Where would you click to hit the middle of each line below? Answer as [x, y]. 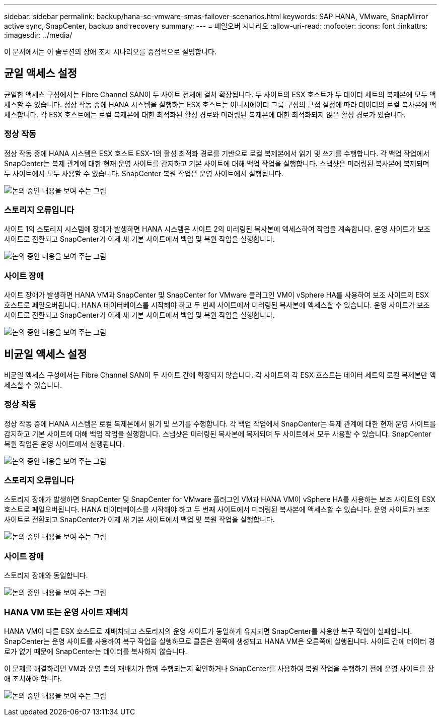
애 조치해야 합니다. [33, 678]
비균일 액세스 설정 [46, 354]
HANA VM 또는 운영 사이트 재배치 [66, 612]
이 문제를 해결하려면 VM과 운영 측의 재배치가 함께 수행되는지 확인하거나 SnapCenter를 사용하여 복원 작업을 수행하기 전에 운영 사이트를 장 [219, 668]
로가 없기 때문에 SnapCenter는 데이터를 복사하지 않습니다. [96, 651]
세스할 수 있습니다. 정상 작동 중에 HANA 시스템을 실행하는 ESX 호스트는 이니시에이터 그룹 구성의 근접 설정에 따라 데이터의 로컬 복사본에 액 [220, 104]
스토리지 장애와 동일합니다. [46, 575]
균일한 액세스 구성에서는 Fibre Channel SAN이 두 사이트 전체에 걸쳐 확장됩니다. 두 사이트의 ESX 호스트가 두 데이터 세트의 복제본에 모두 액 [220, 94]
